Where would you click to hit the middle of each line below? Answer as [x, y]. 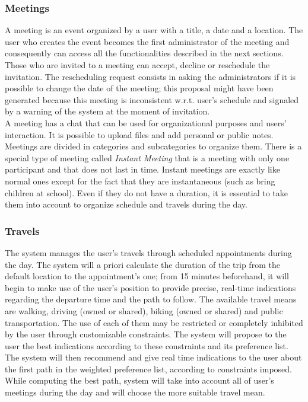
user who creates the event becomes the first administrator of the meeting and [147, 41]
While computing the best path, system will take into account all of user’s [139, 380]
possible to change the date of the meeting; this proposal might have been [139, 88]
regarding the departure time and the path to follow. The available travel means [151, 299]
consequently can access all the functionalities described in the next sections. [144, 53]
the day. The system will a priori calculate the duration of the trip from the [142, 264]
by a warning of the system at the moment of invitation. [107, 111]
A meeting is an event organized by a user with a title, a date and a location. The [154, 30]
